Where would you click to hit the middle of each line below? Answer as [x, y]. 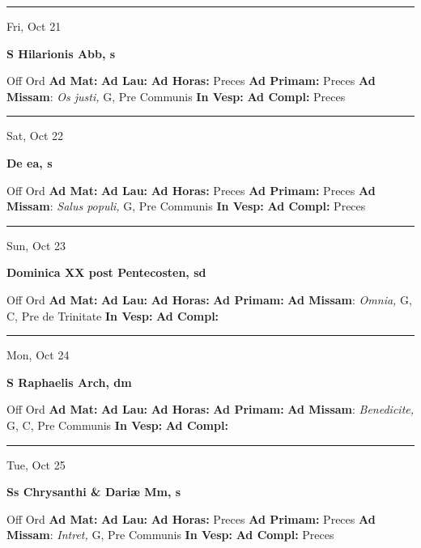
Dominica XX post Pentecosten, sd [106, 272]
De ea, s [30, 162]
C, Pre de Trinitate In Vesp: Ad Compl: [113, 315]
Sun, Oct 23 [36, 245]
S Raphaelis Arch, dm [69, 382]
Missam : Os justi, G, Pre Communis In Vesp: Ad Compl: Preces [176, 96]
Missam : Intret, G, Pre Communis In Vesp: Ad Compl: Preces [170, 535]
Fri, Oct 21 [34, 26]
